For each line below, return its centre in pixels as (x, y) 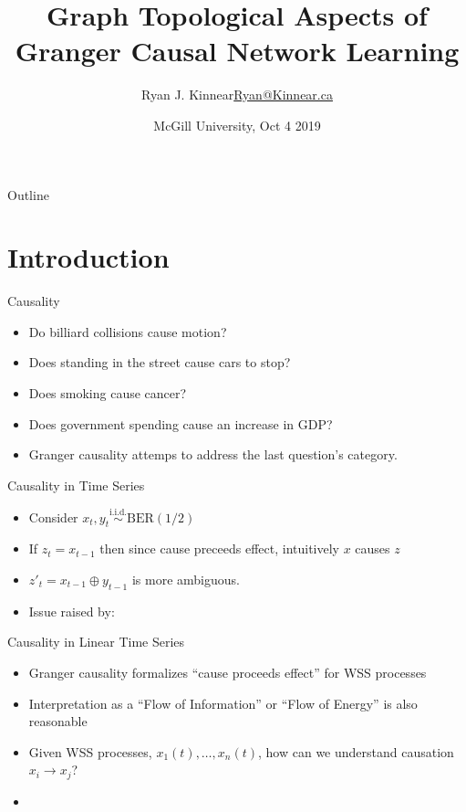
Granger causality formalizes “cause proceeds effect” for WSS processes (228, 672)
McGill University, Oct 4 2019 (237, 125)
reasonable (58, 721)
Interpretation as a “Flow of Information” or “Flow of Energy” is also (223, 703)
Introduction (88, 257)
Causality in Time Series (76, 485)
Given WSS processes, (90, 751)
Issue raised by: (72, 611)
